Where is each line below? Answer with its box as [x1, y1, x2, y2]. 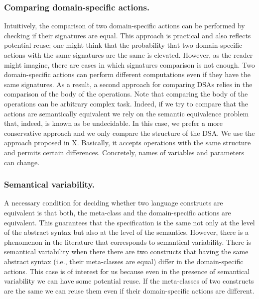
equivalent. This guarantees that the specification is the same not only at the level [4, 217, 255, 227]
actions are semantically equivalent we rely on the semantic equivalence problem [4, 108, 249, 118]
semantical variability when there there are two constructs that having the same [4, 246, 249, 257]
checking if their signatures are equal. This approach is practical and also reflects [4, 30, 251, 40]
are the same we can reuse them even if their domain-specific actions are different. [4, 285, 255, 296]
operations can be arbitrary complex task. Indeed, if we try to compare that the [4, 98, 248, 108]
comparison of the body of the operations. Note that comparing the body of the [4, 89, 248, 99]
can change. [4, 157, 40, 167]
